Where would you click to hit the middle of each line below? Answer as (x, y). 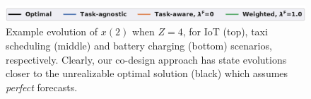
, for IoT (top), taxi (225, 31)
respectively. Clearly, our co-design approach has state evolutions (146, 59)
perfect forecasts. (42, 87)
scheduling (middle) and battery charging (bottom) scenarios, (139, 45)
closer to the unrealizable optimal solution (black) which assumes (147, 73)
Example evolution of (52, 31)
